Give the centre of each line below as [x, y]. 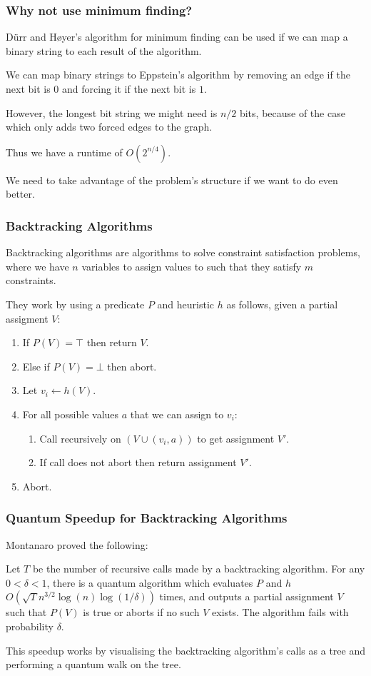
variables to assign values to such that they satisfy [192, 266]
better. [20, 194]
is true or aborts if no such [141, 612]
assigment [27, 318]
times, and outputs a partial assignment [247, 596]
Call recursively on [80, 438]
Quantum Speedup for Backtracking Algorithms [147, 518]
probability [30, 626]
